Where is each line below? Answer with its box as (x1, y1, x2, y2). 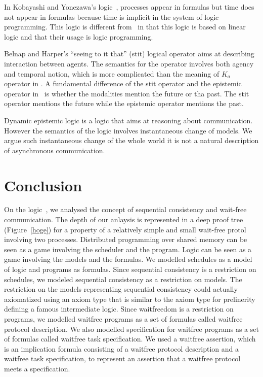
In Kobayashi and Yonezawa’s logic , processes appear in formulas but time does (4, 2, 254, 12)
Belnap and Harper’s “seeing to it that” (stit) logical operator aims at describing (4, 48, 254, 59)
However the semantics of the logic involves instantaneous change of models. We (4, 125, 252, 135)
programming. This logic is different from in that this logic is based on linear (4, 21, 246, 32)
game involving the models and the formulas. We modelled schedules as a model (4, 254, 252, 264)
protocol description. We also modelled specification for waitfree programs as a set (4, 323, 259, 334)
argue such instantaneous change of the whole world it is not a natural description (4, 135, 259, 146)
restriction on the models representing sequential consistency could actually (4, 284, 238, 294)
